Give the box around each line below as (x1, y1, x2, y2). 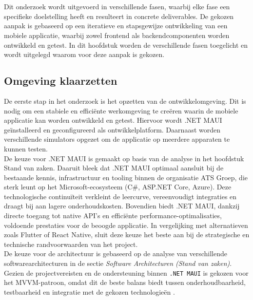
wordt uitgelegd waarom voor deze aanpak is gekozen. (4, 49, 165, 59)
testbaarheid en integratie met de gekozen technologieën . (4, 286, 175, 297)
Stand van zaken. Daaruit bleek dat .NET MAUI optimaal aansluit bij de (4, 163, 224, 173)
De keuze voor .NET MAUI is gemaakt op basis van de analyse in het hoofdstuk (4, 153, 244, 163)
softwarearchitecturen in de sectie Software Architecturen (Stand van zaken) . (4, 258, 232, 268)
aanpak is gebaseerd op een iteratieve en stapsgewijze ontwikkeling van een (4, 20, 228, 31)
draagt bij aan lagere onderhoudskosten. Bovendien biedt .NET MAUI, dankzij (4, 201, 240, 211)
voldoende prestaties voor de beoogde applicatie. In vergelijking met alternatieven (4, 220, 248, 230)
